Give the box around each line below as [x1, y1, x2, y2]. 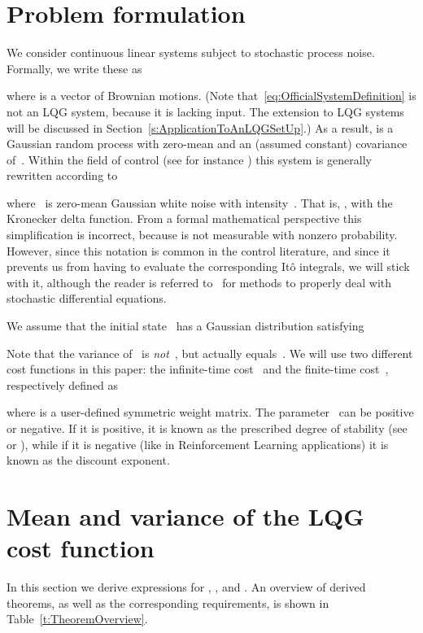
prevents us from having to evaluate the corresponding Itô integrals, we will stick [7, 258, 410, 275]
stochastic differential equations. [7, 290, 167, 307]
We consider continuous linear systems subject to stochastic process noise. [7, 44, 375, 61]
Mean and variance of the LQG [7, 499, 364, 532]
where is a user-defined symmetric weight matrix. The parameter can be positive [7, 404, 414, 421]
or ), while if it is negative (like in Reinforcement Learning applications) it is [7, 435, 389, 452]
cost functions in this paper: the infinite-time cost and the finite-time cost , [7, 360, 389, 378]
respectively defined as [7, 376, 119, 393]
